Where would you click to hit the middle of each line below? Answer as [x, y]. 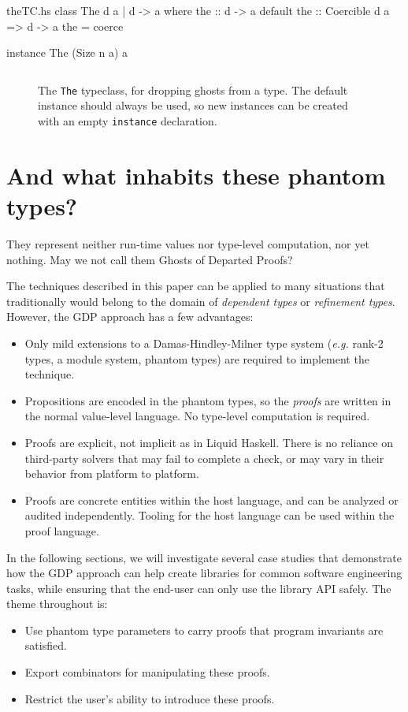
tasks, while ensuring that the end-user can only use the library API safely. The [199, 588]
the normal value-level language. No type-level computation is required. [197, 416]
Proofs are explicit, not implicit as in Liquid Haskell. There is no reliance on [209, 442]
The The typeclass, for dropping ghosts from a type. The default [193, 89]
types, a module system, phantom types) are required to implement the [197, 358]
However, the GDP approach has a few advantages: [130, 317]
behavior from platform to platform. [112, 473]
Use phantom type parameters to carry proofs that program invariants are [204, 630]
